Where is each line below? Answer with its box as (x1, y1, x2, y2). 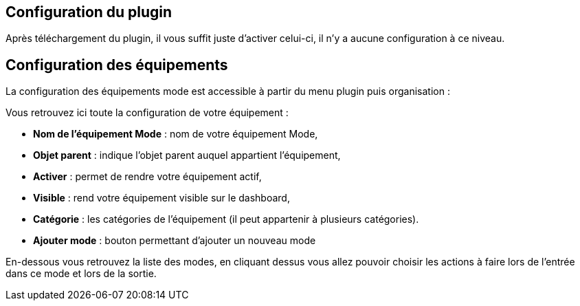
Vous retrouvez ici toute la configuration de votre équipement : (5, 107, 289, 119)
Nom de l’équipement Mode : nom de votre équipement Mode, (33, 128, 318, 140)
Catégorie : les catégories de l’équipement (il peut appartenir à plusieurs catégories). (33, 213, 419, 226)
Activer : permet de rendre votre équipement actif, (33, 171, 262, 183)
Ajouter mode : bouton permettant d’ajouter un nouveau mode (33, 234, 316, 247)
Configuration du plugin (5, 3, 172, 21)
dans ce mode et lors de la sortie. (5, 267, 157, 280)
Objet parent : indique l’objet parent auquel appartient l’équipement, (33, 149, 341, 162)
